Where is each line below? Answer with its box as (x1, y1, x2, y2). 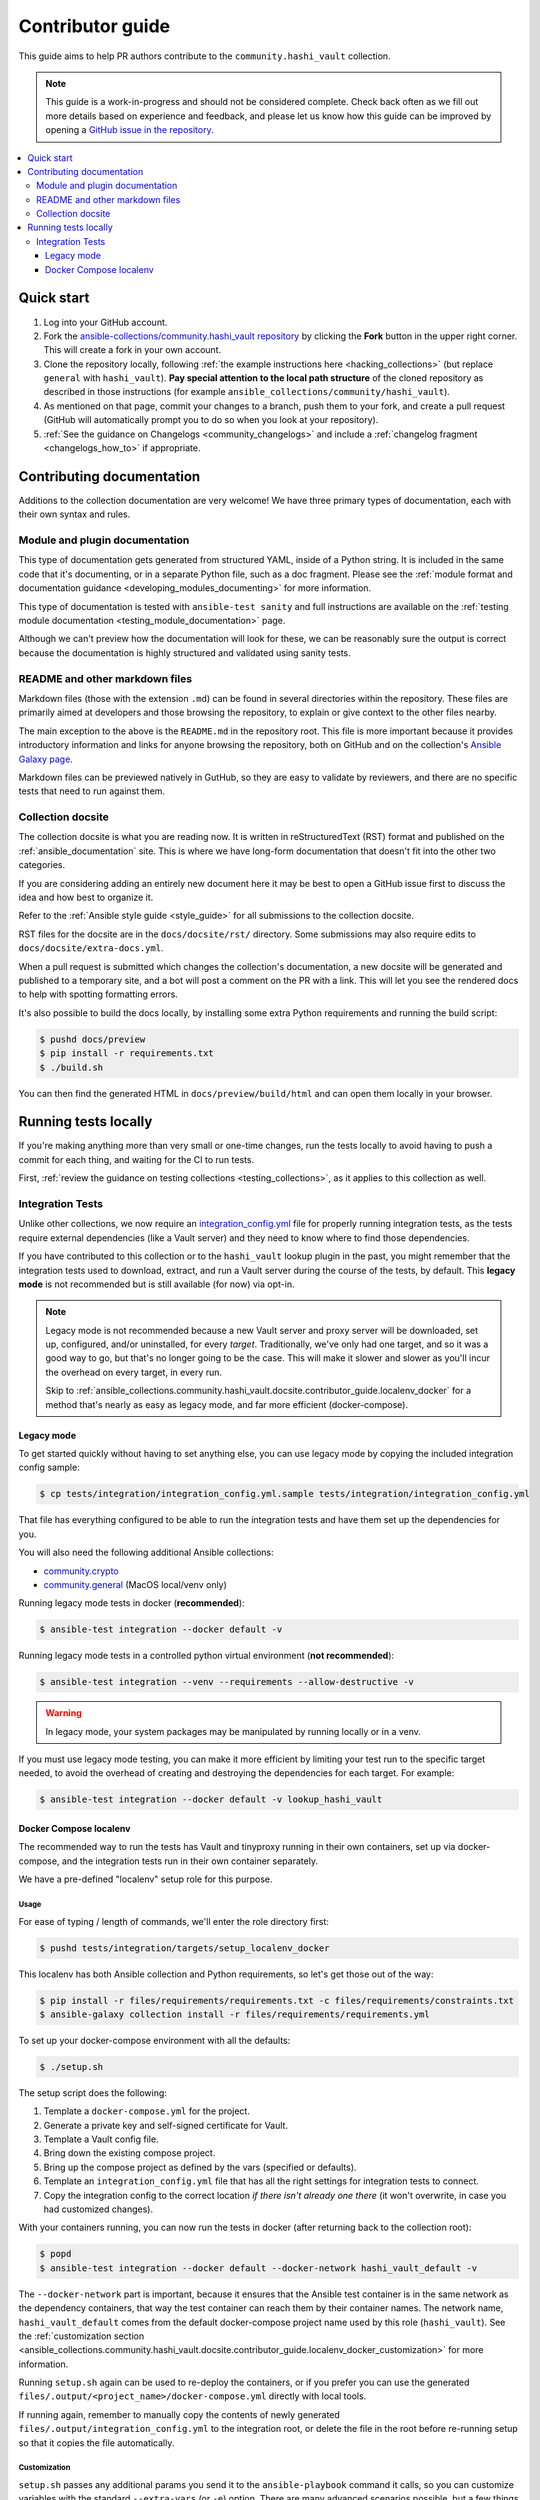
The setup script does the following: (18, 2086, 167, 2099)
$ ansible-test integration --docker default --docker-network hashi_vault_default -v (39, 2262, 478, 2274)
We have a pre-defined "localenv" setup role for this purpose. (18, 1873, 274, 1885)
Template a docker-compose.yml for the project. (43, 2105, 250, 2117)
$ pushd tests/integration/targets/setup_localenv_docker (39, 1942, 330, 1954)
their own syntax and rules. (18, 508, 131, 520)
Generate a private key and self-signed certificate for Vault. (43, 2119, 289, 2131)
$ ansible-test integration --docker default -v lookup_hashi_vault (39, 1794, 383, 1805)
